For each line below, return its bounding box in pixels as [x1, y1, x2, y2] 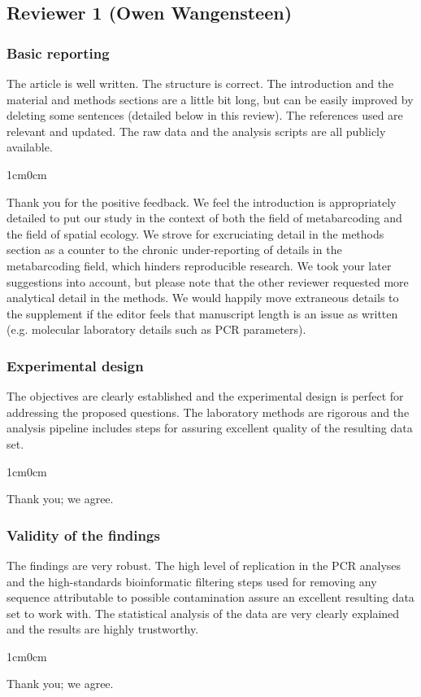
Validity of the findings [7, 524, 160, 545]
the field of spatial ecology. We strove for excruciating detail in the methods [7, 225, 384, 242]
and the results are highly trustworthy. [7, 620, 199, 638]
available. [7, 138, 53, 156]
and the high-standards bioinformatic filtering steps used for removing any [7, 572, 377, 590]
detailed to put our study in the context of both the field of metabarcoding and [7, 209, 402, 226]
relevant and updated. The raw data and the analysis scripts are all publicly [7, 122, 386, 139]
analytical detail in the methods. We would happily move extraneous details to [7, 289, 399, 306]
